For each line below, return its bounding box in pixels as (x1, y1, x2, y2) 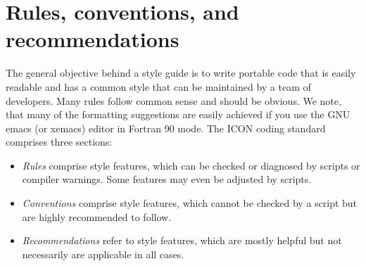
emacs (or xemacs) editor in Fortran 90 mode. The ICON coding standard (6, 120, 326, 135)
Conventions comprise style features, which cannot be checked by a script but (22, 196, 358, 210)
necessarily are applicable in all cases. (22, 246, 184, 261)
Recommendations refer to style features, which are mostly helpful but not (22, 233, 342, 248)
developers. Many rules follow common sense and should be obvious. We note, (6, 93, 341, 108)
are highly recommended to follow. (22, 209, 172, 224)
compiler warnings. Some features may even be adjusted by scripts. (22, 172, 312, 186)
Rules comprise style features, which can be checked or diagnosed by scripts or (22, 158, 360, 172)
